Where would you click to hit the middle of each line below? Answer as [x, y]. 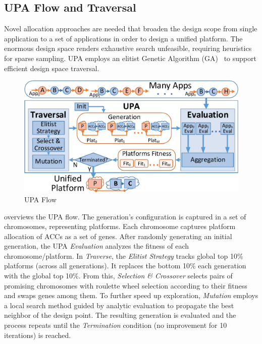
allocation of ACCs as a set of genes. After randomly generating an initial [118, 236]
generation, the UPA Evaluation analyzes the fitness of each [96, 246]
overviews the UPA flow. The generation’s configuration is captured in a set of [125, 216]
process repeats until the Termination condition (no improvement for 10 [116, 325]
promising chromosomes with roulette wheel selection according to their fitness [126, 285]
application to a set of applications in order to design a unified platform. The [123, 38]
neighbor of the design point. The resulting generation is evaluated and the [120, 315]
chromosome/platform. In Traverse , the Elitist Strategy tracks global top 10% [124, 255]
